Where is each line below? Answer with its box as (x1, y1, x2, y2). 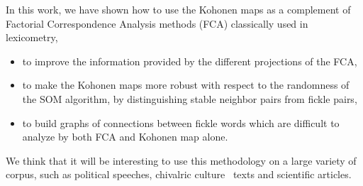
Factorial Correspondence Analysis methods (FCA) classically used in (6, 16, 308, 31)
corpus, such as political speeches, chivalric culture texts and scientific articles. (6, 167, 352, 182)
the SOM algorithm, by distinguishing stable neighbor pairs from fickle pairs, (22, 91, 357, 106)
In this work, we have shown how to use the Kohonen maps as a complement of (6, 2, 351, 16)
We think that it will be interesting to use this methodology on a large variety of (6, 153, 357, 168)
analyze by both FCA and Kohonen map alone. (22, 129, 228, 144)
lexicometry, (6, 30, 58, 45)
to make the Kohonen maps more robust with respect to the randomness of (22, 77, 350, 92)
